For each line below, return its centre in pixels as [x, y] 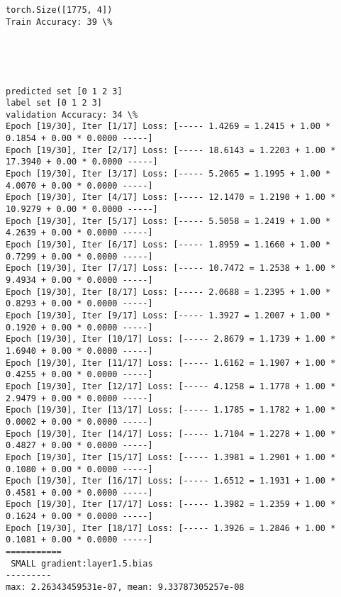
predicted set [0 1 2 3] [64, 91]
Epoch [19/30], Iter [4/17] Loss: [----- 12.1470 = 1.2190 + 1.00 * [171, 197]
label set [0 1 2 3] [54, 103]
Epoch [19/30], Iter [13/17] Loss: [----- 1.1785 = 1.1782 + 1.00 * [171, 410]
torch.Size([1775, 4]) [59, 10]
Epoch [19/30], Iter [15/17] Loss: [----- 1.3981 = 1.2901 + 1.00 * [171, 457]
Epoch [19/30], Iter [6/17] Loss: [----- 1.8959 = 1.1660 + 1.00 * [168, 245]
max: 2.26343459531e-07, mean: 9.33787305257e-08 [125, 587]
